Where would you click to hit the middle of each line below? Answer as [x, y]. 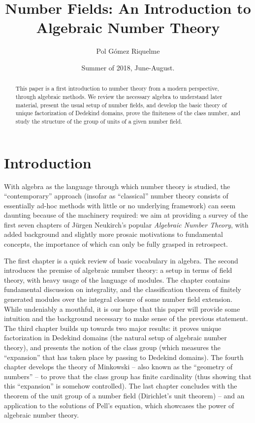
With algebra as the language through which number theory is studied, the [117, 186]
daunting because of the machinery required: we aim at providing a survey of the [126, 215]
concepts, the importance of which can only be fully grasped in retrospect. [116, 244]
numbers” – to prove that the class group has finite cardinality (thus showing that [128, 376]
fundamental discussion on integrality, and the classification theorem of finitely [123, 289]
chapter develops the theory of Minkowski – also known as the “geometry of [118, 367]
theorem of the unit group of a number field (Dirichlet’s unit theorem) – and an [124, 395]
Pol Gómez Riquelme [128, 51]
